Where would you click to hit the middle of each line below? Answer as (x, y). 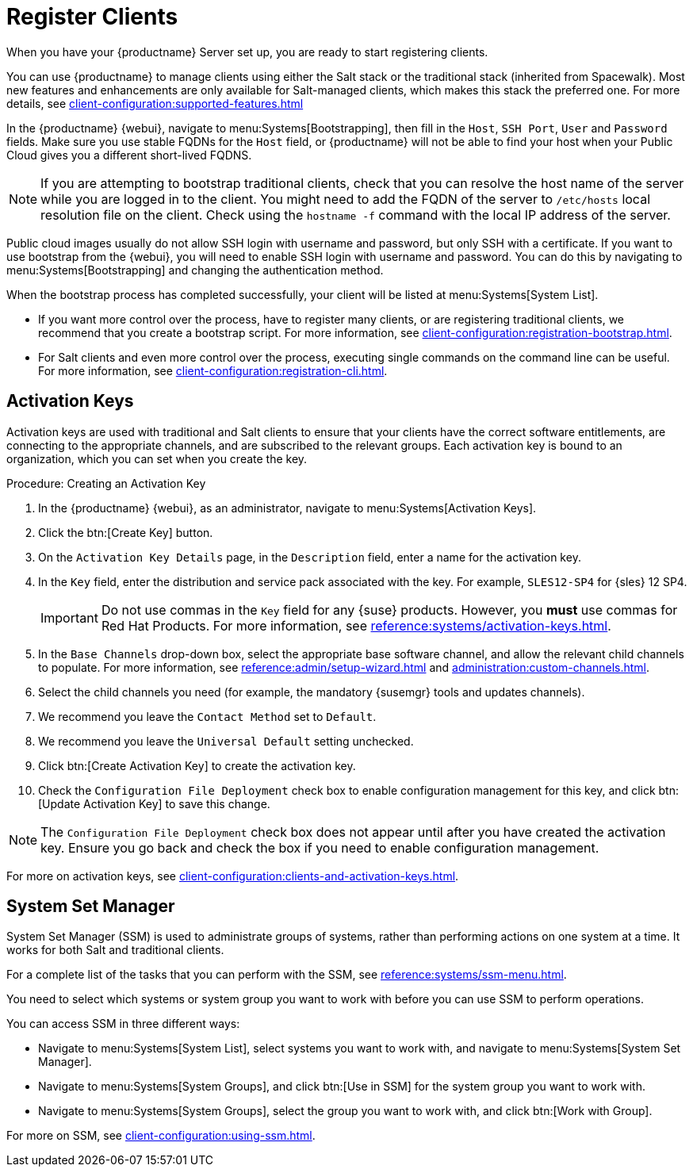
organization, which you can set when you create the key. (157, 458)
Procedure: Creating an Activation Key (106, 483)
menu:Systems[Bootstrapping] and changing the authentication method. (195, 270)
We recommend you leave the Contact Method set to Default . (207, 716)
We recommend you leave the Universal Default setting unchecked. (226, 741)
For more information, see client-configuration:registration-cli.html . (213, 370)
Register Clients (92, 17)
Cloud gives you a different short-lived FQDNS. (129, 155)
